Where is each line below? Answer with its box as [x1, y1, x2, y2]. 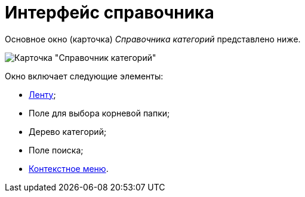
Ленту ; [29, 89, 56, 100]
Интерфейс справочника [5, 2, 214, 23]
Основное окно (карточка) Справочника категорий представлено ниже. [5, 33, 301, 44]
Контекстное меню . [29, 163, 109, 174]
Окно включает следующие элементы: [5, 70, 164, 81]
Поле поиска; [29, 144, 84, 155]
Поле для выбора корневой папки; [29, 107, 170, 118]
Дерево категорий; [29, 126, 107, 137]
